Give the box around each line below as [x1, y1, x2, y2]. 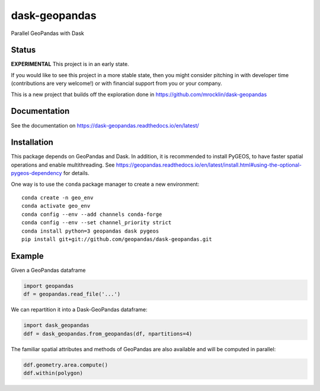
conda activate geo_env [21, 202, 91, 209]
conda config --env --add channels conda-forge [21, 211, 162, 218]
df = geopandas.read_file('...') [23, 291, 121, 298]
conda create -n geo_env [21, 195, 94, 201]
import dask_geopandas [23, 322, 89, 329]
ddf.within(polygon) [23, 370, 83, 376]
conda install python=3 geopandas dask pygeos [21, 227, 159, 234]
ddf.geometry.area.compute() [23, 361, 108, 368]
